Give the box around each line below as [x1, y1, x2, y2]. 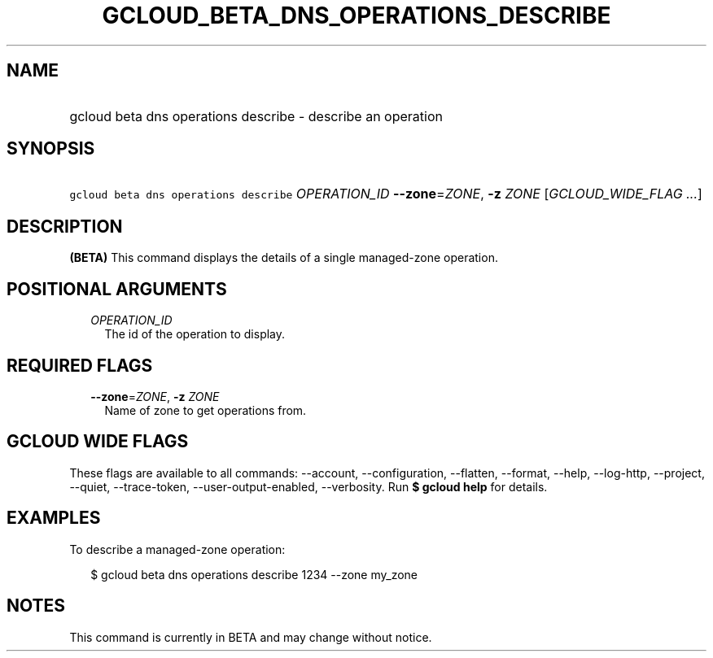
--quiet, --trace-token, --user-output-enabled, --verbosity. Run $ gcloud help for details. [69, 479, 548, 494]
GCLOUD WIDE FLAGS [7, 431, 189, 452]
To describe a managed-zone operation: [69, 542, 286, 556]
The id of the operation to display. [104, 327, 286, 342]
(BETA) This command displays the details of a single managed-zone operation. [69, 251, 498, 265]
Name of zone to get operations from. [104, 403, 307, 417]
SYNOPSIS [7, 138, 95, 159]
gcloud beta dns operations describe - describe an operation [69, 107, 443, 124]
